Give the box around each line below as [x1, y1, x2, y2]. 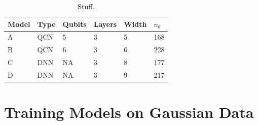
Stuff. [78, 1, 95, 11]
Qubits [62, 18, 87, 29]
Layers [93, 18, 117, 29]
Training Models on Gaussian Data [4, 102, 254, 122]
